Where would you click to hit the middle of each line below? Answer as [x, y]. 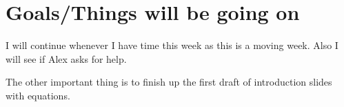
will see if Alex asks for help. [66, 58]
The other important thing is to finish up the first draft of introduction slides [169, 82]
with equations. [38, 95]
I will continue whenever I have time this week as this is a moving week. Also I [172, 45]
